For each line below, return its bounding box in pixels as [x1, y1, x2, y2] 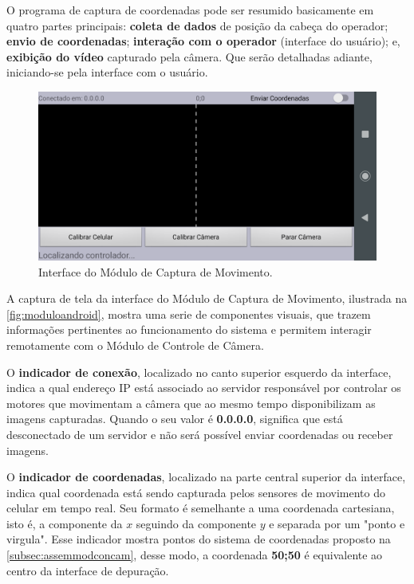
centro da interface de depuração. [6, 562, 169, 578]
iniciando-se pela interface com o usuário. [6, 64, 208, 80]
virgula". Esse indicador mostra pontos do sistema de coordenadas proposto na [6, 531, 391, 547]
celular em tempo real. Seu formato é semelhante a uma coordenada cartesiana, [6, 500, 395, 516]
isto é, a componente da [6, 515, 123, 531]
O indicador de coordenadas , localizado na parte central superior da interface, [6, 468, 406, 485]
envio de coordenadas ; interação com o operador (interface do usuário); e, [6, 33, 400, 49]
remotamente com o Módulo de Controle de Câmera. [6, 336, 264, 353]
